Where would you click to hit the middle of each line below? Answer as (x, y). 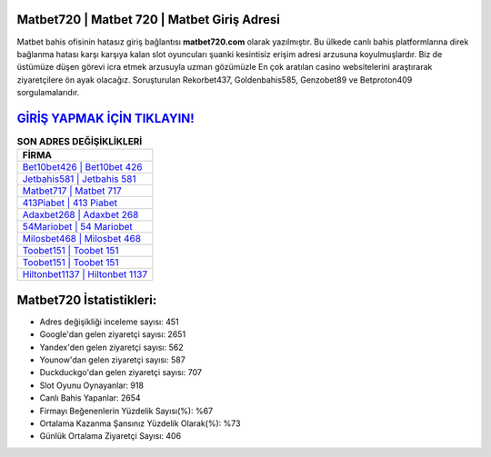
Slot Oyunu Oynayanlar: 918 (92, 385)
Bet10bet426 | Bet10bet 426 (82, 167)
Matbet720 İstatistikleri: (87, 300)
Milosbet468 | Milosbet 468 (81, 239)
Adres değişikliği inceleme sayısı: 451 (109, 322)
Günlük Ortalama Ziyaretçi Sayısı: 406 (110, 436)
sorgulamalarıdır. (48, 93)
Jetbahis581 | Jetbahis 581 (79, 179)
